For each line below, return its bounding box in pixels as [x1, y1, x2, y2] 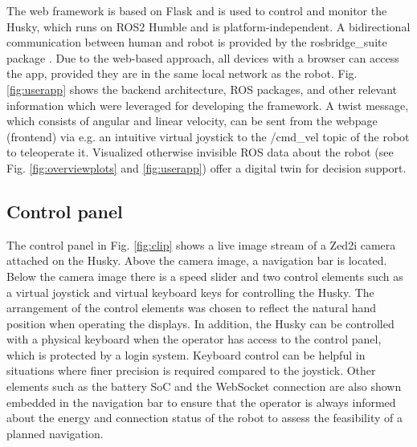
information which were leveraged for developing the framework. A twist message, [6, 96, 409, 113]
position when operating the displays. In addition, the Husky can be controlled [6, 315, 395, 331]
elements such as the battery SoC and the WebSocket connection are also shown [6, 378, 402, 395]
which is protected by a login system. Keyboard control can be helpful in [6, 346, 366, 363]
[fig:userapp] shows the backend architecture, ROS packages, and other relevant [6, 80, 398, 97]
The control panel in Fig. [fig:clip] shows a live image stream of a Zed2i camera [6, 236, 396, 253]
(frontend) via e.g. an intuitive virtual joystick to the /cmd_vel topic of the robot [6, 128, 410, 144]
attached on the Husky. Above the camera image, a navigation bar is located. [6, 252, 387, 269]
